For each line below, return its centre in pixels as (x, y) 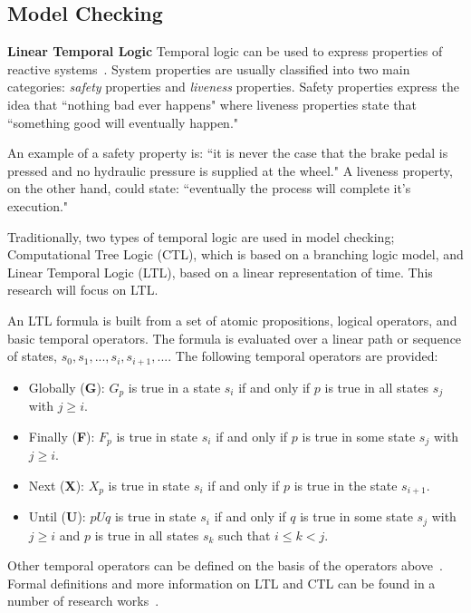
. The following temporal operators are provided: (303, 356)
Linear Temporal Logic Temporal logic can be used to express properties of (225, 51)
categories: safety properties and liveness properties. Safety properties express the (233, 87)
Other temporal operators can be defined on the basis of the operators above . (225, 565)
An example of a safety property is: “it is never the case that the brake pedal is (228, 153)
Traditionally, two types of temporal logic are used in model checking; (201, 236)
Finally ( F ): (62, 436)
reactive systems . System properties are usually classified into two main (209, 68)
